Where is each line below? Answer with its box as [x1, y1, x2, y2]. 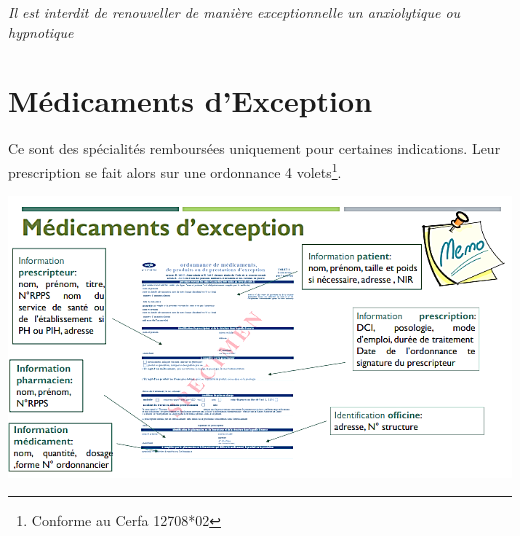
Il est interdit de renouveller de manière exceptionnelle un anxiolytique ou [8, 2, 461, 22]
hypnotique [8, 21, 74, 42]
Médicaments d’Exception [8, 80, 373, 121]
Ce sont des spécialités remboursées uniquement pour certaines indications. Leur [8, 138, 501, 159]
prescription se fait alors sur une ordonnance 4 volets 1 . [8, 158, 342, 182]
